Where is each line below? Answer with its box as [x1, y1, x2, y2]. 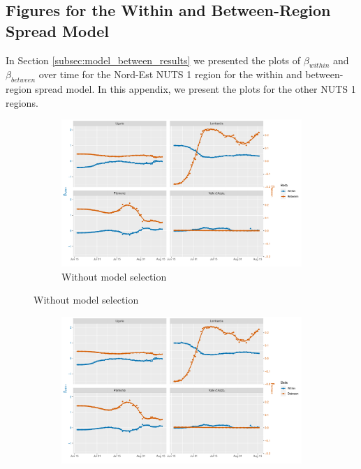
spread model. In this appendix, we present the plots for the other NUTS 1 [35, 82, 356, 96]
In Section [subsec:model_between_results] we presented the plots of [6, 52, 301, 67]
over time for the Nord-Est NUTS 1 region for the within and [38, 67, 302, 82]
